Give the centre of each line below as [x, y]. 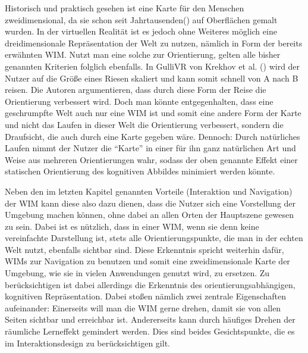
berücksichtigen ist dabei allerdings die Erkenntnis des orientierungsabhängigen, [150, 284]
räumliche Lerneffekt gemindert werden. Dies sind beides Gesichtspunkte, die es [150, 331]
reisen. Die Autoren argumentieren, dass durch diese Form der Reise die [136, 90]
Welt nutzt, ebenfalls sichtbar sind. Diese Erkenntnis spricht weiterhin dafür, [144, 249]
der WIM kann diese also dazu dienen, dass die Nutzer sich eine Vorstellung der [150, 203]
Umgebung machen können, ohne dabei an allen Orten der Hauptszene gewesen [149, 215]
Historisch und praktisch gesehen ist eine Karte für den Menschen [125, 8]
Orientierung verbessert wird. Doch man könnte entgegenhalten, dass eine [139, 101]
